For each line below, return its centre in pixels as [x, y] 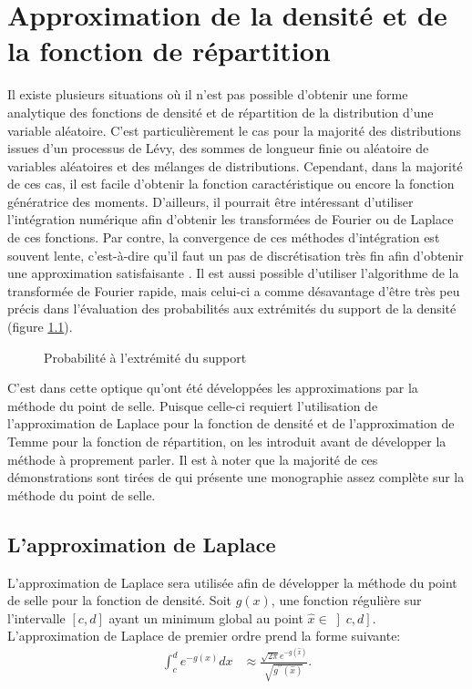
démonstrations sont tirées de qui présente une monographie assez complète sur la [236, 477]
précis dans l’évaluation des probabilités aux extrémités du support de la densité [232, 309]
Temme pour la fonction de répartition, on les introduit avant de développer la [227, 441]
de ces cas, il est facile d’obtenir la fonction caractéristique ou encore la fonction [231, 184]
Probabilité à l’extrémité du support [145, 357]
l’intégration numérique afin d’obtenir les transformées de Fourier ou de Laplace [231, 219]
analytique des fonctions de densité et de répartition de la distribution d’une [221, 112]
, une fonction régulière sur [346, 600]
